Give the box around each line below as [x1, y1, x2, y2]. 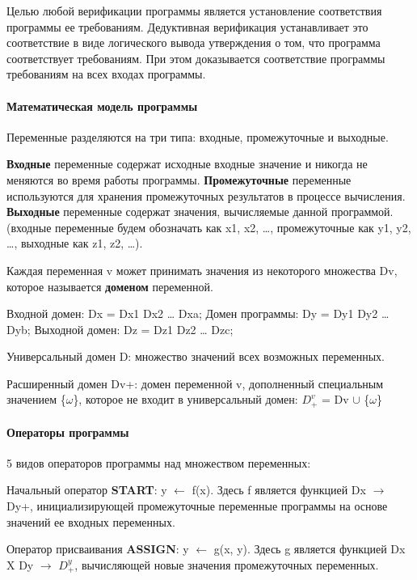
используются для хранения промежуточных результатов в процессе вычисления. [6, 187, 406, 204]
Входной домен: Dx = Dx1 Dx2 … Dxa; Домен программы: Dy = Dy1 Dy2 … [6, 305, 390, 322]
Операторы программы [6, 423, 129, 440]
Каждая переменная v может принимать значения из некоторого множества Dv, [6, 261, 398, 278]
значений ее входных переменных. [6, 513, 175, 530]
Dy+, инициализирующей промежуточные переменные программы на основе [6, 497, 388, 514]
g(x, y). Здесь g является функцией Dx [213, 540, 406, 557]
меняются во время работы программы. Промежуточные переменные [6, 171, 352, 188]
